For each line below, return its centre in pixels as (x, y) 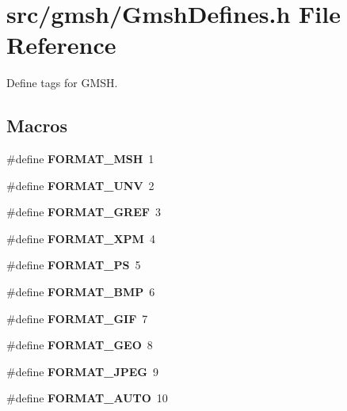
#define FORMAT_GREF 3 (84, 212)
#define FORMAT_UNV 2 (80, 185)
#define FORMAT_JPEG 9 (83, 371)
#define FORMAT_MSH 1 (80, 159)
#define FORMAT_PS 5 (74, 265)
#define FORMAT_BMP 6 (81, 292)
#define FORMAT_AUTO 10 (87, 398)
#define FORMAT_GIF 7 (77, 318)
